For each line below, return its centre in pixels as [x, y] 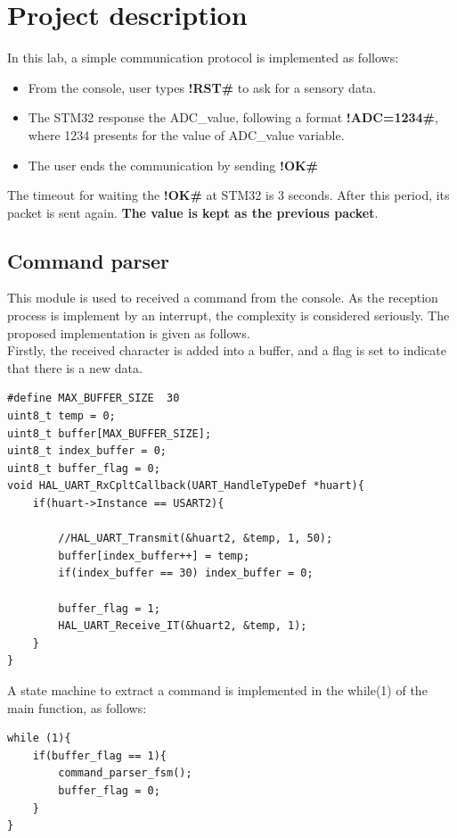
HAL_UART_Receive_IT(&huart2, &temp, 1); [183, 626]
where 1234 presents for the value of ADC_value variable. [186, 134]
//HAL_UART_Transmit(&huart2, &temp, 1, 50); [196, 539]
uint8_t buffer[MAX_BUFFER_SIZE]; [110, 433]
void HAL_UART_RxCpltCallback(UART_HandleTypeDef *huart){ [186, 486]
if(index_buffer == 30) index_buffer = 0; [186, 573]
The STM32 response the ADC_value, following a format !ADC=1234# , [233, 117]
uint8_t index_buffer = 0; [87, 451]
